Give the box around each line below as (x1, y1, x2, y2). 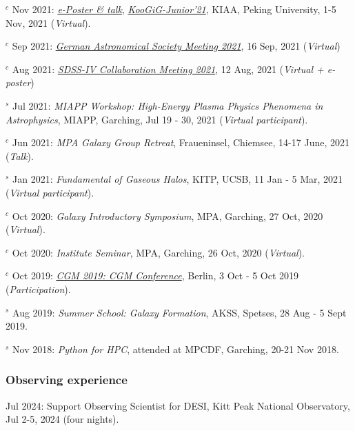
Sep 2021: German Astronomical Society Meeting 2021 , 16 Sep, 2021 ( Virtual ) (12, 39, 341, 53)
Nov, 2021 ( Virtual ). (6, 15, 91, 30)
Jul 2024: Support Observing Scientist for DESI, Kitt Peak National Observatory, (6, 398, 350, 412)
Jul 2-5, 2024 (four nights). (6, 412, 119, 426)
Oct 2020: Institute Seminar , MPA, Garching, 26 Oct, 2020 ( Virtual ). (12, 245, 305, 259)
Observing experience (6, 371, 128, 388)
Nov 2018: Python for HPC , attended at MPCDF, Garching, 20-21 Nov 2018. (12, 341, 339, 356)
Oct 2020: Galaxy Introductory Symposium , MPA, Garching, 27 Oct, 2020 (12, 208, 323, 223)
